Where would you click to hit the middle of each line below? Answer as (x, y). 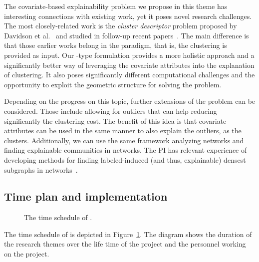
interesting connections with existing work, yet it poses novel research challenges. (128, 16)
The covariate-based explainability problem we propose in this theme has (116, 6)
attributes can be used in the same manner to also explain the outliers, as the (123, 131)
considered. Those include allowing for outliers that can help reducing (111, 111)
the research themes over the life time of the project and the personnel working (125, 244)
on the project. (27, 254)
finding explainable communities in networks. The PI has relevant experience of (126, 150)
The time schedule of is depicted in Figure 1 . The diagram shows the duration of (128, 234)
